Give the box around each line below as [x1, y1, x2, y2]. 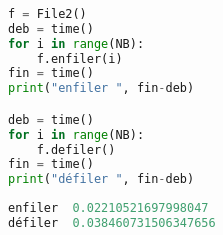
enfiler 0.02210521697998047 [8, 201, 209, 216]
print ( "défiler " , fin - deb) [8, 172, 195, 187]
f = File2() [8, 6, 87, 21]
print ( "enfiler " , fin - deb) [8, 81, 195, 96]
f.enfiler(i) [36, 51, 123, 66]
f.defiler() [36, 142, 116, 157]
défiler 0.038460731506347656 [8, 216, 216, 231]
